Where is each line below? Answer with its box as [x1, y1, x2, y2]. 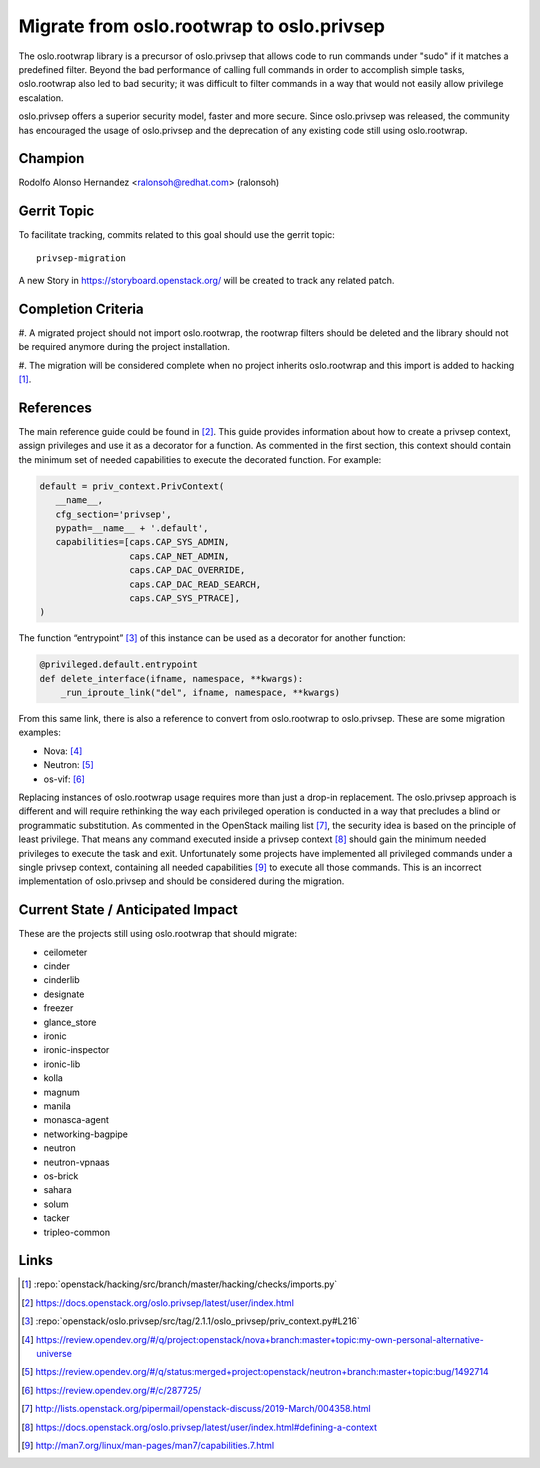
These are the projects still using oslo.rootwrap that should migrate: [18, 928, 297, 940]
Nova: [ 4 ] [43, 745, 83, 757]
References [18, 399, 92, 416]
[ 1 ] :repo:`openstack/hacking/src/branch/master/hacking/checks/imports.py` [21, 1278, 338, 1290]
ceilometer [43, 946, 88, 958]
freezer [43, 1002, 74, 1014]
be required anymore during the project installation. [18, 341, 230, 353]
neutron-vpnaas [43, 1156, 110, 1168]
